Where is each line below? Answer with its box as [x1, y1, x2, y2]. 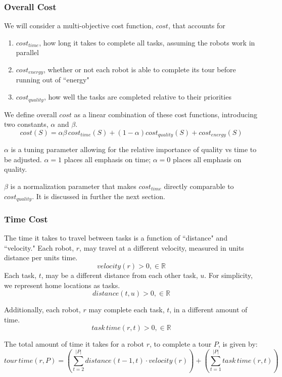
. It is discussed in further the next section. [32, 191, 165, 201]
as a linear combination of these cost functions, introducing [74, 109, 257, 119]
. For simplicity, [204, 269, 253, 280]
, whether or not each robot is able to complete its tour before [43, 64, 236, 74]
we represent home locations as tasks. [4, 279, 120, 290]
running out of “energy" [16, 74, 89, 85]
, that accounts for [168, 20, 225, 31]
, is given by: [218, 339, 258, 349]
